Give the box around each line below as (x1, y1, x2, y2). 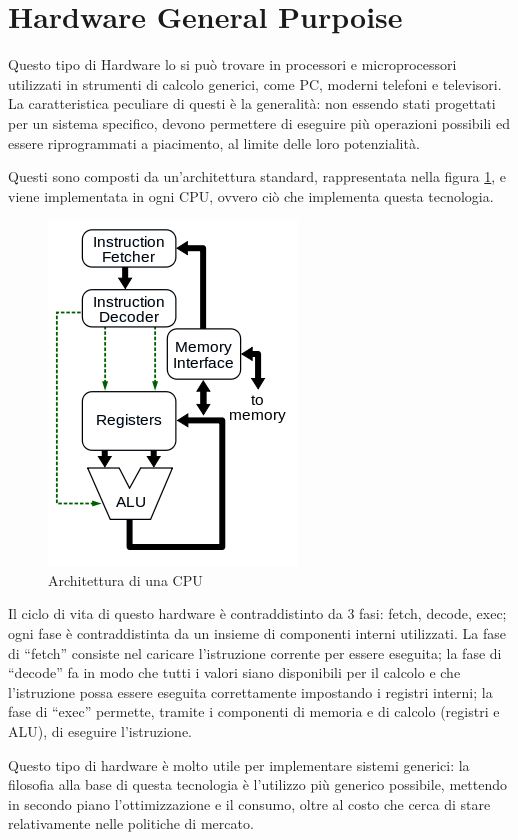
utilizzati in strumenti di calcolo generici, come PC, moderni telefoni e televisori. (8, 73, 502, 94)
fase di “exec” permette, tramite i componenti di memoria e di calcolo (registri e (8, 701, 500, 722)
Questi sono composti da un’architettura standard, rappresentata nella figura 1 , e (8, 166, 507, 187)
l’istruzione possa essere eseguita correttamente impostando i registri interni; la (8, 681, 493, 702)
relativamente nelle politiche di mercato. (8, 813, 254, 834)
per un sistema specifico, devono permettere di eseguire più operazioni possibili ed (8, 112, 510, 133)
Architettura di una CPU (48, 569, 203, 590)
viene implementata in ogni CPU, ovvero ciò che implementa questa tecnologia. (8, 185, 494, 206)
